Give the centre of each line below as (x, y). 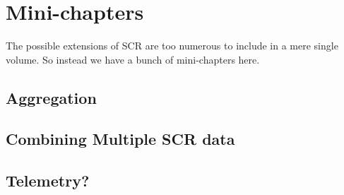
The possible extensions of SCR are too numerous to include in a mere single (172, 46)
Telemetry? (48, 181)
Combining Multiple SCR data (120, 139)
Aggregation (51, 97)
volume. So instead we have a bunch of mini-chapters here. (133, 59)
